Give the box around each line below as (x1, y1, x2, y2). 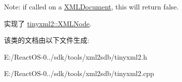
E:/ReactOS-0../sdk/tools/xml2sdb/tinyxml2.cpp (4, 68, 154, 79)
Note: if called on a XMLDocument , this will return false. (4, 1, 179, 11)
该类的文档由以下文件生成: (4, 35, 89, 45)
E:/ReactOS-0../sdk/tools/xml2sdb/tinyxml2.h (4, 51, 147, 62)
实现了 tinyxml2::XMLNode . (4, 18, 92, 28)
